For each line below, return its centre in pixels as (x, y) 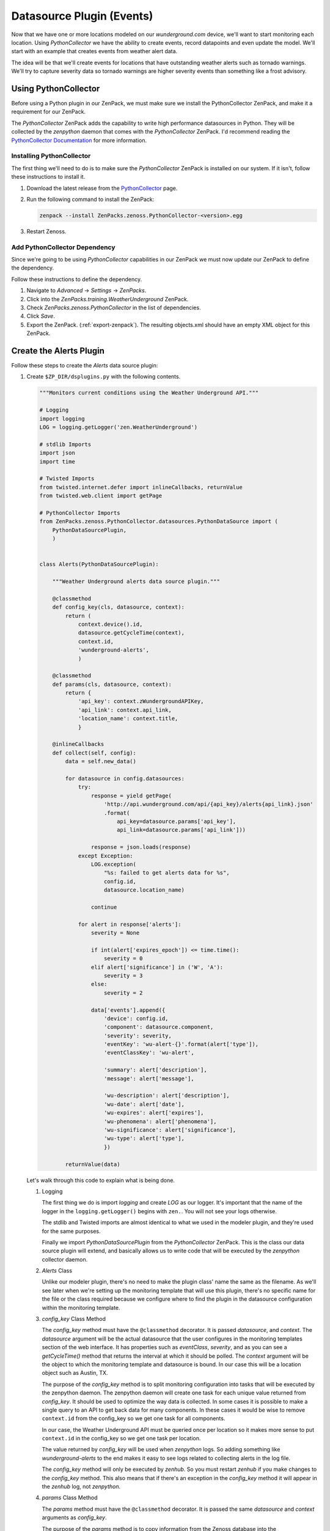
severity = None (115, 933)
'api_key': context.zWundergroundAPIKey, (141, 702)
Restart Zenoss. (46, 231)
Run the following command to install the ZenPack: (90, 199)
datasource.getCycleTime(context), (131, 633)
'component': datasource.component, (159, 1027)
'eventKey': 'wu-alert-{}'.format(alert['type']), (182, 1044)
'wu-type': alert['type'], (144, 1138)
